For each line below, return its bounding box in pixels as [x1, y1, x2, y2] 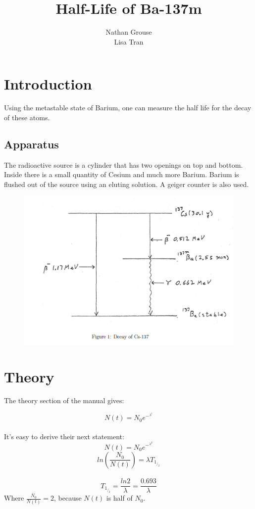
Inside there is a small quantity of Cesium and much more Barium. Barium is [4, 169, 239, 180]
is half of [106, 493, 133, 503]
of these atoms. [4, 112, 50, 122]
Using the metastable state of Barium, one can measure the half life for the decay [4, 102, 252, 113]
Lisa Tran [114, 36, 144, 46]
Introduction [4, 74, 92, 94]
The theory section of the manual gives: [4, 395, 124, 405]
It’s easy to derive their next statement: [4, 431, 124, 442]
